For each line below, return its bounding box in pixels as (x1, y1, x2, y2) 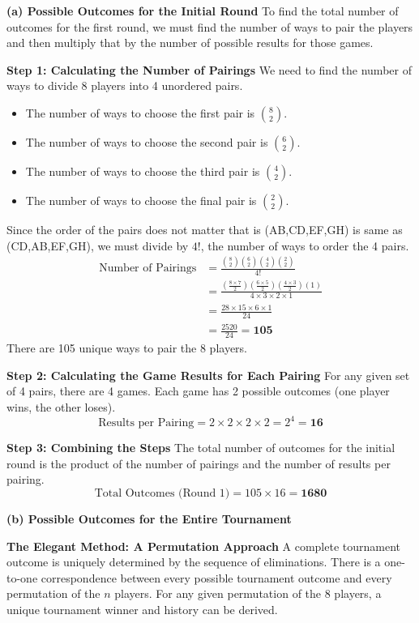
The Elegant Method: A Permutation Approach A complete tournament (6, 537, 400, 554)
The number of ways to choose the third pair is (25, 162, 260, 179)
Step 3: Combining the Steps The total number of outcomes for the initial (6, 439, 395, 456)
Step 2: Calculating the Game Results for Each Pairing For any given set (6, 366, 410, 383)
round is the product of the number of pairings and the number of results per (6, 454, 391, 472)
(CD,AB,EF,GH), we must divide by (6, 237, 189, 254)
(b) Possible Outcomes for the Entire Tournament (6, 510, 292, 527)
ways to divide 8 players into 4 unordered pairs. (6, 77, 243, 94)
